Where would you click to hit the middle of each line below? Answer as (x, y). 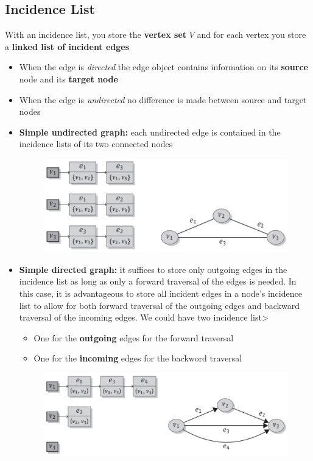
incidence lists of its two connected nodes (96, 144)
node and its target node (69, 78)
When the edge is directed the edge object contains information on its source (164, 67)
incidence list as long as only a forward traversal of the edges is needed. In (158, 281)
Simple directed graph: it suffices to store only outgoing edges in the (153, 269)
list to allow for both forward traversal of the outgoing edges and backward (159, 305)
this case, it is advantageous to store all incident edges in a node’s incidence (160, 293)
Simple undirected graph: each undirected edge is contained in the (150, 132)
